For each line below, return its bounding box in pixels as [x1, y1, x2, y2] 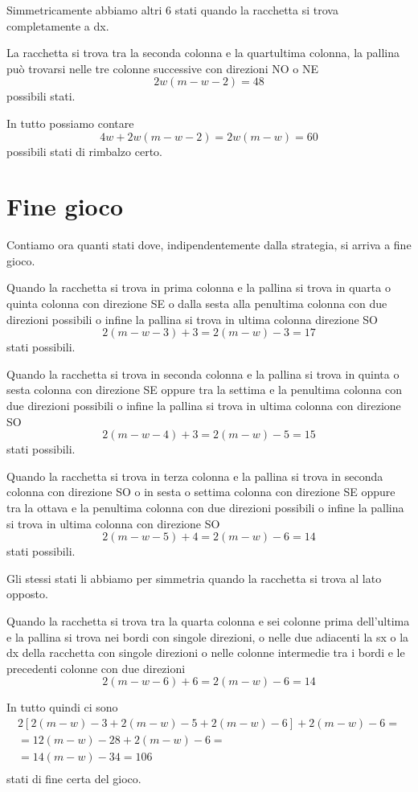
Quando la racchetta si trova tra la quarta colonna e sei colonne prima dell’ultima [6, 612, 410, 629]
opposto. [6, 585, 48, 602]
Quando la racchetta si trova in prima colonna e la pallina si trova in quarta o [6, 279, 391, 296]
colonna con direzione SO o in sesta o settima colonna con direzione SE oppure [6, 483, 395, 500]
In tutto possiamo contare [6, 114, 134, 131]
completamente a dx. [6, 17, 109, 34]
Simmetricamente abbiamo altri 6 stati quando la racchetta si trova [6, 2, 338, 18]
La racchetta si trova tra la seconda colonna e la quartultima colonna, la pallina [6, 44, 400, 61]
